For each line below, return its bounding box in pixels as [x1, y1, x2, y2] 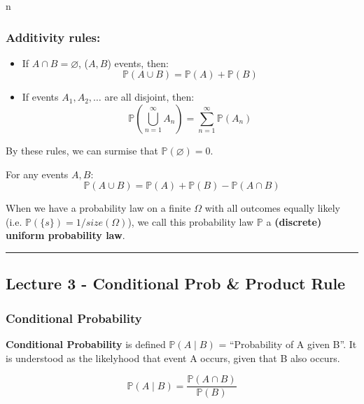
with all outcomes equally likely [204, 201, 340, 215]
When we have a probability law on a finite [6, 201, 191, 215]
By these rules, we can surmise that [6, 143, 158, 157]
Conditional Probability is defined [6, 336, 166, 351]
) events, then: [107, 55, 169, 70]
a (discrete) [266, 214, 322, 229]
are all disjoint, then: [104, 89, 195, 104]
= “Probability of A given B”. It [218, 336, 357, 351]
